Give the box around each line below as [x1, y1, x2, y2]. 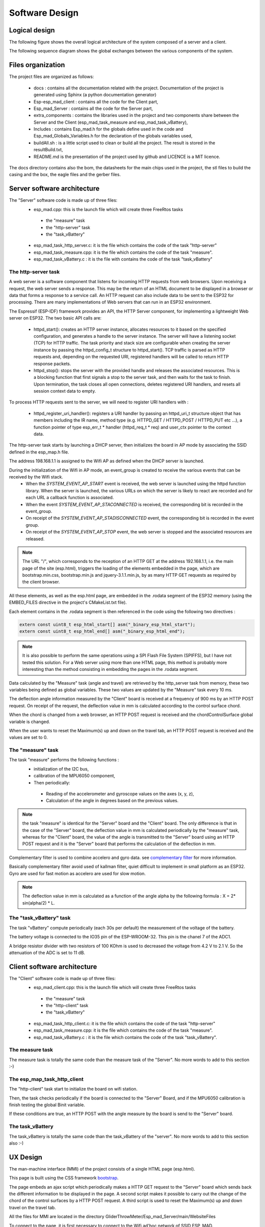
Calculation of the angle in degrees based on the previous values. [46, 798, 179, 803]
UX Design [9, 1153, 43, 1161]
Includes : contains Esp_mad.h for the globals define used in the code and [33, 126, 184, 132]
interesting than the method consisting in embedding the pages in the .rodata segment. [22, 667, 199, 672]
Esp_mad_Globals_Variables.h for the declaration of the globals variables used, [33, 133, 193, 139]
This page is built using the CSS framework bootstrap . [9, 1175, 119, 1181]
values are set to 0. [9, 734, 48, 741]
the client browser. [22, 579, 60, 585]
